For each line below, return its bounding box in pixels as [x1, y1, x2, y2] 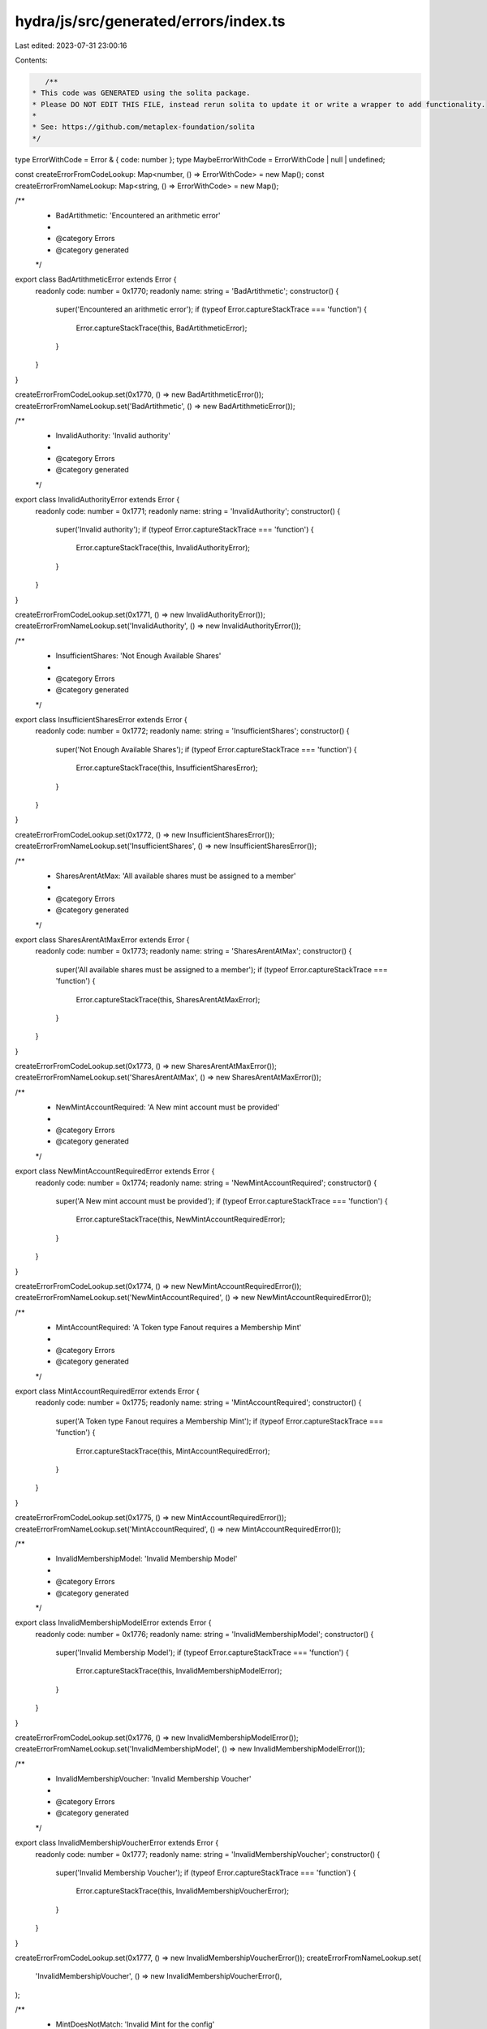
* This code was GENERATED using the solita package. [32, 88, 251, 97]
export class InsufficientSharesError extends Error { [15, 715, 188, 725]
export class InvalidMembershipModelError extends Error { [15, 1618, 212, 1627]
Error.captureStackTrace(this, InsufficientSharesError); [75, 763, 258, 773]
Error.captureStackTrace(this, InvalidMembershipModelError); [75, 1666, 282, 1676]
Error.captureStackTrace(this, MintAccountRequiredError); [75, 1445, 271, 1456]
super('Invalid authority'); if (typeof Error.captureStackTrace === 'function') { [55, 524, 314, 535]
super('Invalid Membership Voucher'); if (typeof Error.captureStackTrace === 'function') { [55, 1867, 356, 1877]
